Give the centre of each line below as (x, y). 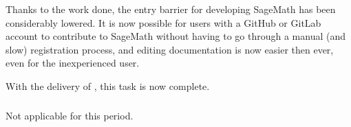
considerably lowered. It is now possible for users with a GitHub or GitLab (163, 22)
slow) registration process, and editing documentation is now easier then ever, (170, 49)
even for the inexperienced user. (73, 63)
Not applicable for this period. (70, 115)
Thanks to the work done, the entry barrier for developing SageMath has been (171, 9)
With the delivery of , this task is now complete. (108, 85)
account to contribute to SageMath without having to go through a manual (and (176, 36)
